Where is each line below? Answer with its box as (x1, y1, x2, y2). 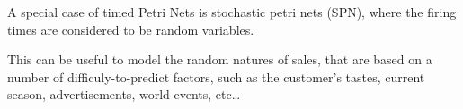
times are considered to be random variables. (7, 20, 254, 38)
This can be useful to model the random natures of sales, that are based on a (7, 50, 432, 69)
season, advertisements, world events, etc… (7, 85, 241, 104)
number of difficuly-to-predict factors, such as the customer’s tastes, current (7, 67, 425, 86)
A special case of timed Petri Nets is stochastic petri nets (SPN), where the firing (7, 3, 457, 21)
